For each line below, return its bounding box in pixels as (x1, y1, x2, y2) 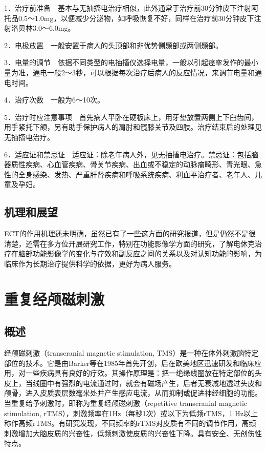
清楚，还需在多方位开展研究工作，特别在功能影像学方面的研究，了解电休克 (4, 238, 255, 249)
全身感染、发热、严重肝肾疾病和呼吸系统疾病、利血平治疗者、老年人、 (18, 169, 255, 179)
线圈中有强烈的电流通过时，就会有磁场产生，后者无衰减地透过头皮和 (32, 377, 262, 388)
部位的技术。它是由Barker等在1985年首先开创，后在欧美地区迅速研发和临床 (4, 357, 255, 368)
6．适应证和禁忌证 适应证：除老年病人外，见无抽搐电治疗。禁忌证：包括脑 (4, 149, 258, 159)
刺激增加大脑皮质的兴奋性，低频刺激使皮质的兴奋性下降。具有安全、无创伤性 (4, 427, 262, 438)
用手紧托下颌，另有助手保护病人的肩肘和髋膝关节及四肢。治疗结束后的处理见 (4, 121, 262, 132)
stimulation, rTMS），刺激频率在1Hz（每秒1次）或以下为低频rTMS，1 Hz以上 (4, 407, 258, 418)
